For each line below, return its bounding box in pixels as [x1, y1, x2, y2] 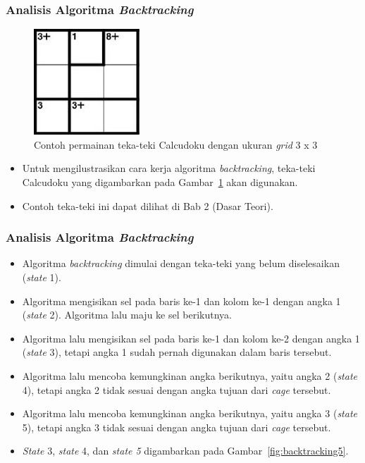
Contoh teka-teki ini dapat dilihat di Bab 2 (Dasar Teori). [22, 198, 273, 213]
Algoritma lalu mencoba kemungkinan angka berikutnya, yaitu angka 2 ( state [22, 368, 357, 383]
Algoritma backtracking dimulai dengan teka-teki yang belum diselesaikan [22, 256, 340, 271]
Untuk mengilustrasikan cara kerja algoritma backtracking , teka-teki [22, 161, 316, 175]
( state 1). [22, 270, 61, 284]
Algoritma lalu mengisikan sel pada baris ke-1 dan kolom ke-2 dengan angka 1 [22, 331, 360, 345]
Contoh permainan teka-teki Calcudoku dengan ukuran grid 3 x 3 [34, 137, 318, 152]
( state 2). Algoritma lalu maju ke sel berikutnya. [22, 307, 232, 322]
